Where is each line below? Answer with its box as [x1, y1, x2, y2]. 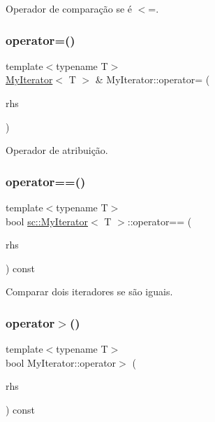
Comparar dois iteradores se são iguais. [6, 284, 173, 299]
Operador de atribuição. [6, 143, 108, 157]
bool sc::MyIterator [6, 213, 89, 228]
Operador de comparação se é [6, 1, 133, 15]
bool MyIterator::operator [6, 355, 117, 370]
